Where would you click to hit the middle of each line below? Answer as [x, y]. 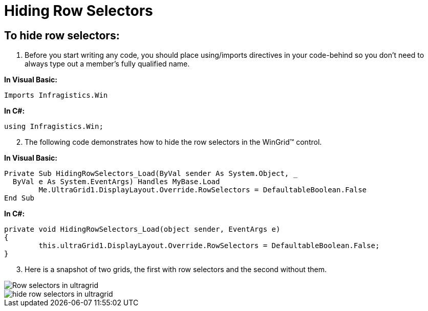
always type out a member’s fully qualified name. [107, 64]
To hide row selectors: [62, 35]
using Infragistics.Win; [54, 127]
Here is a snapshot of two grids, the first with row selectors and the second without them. [176, 270]
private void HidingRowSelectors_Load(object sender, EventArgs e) [142, 229]
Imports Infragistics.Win [56, 95]
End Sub [19, 198]
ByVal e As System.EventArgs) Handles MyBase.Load [116, 182]
